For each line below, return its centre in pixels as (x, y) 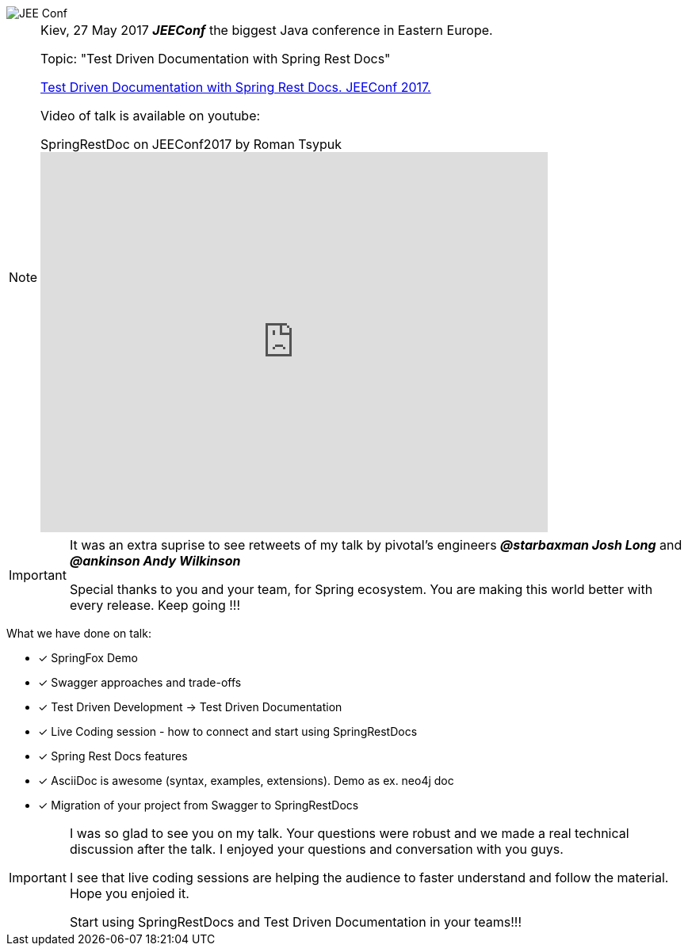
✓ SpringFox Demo (88, 658)
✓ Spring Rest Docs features (113, 756)
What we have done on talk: (79, 633)
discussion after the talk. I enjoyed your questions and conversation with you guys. (316, 849)
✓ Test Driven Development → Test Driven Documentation (190, 707)
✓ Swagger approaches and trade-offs (140, 682)
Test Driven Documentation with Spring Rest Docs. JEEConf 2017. (236, 87)
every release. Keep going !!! (155, 605)
